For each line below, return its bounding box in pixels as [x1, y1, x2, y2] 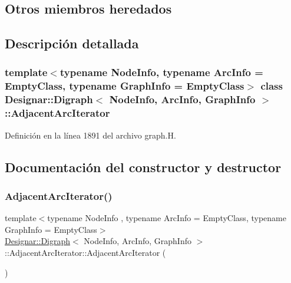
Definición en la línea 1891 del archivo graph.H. [5, 129, 176, 141]
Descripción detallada [5, 34, 139, 52]
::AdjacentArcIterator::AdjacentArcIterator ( [5, 246, 166, 258]
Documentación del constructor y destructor [5, 157, 282, 176]
